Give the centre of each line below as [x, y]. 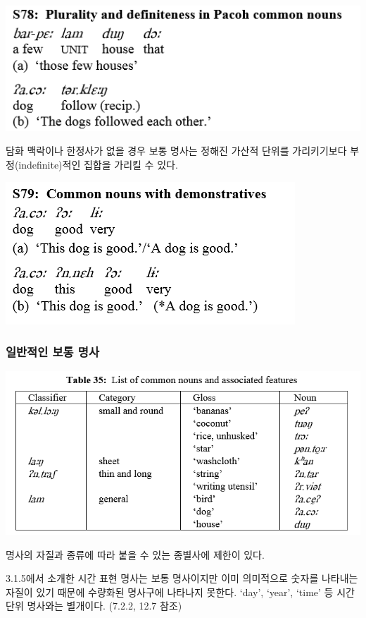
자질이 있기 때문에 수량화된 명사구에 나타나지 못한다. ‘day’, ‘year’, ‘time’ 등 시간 [180, 592]
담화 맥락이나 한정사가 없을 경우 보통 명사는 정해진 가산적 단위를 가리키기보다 [176, 151]
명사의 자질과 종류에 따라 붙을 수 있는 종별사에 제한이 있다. [135, 554]
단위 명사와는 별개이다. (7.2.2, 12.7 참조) [94, 606]
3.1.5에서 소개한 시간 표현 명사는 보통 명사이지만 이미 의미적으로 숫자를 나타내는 [182, 578]
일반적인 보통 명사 [52, 352]
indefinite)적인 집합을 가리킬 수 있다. [98, 164]
